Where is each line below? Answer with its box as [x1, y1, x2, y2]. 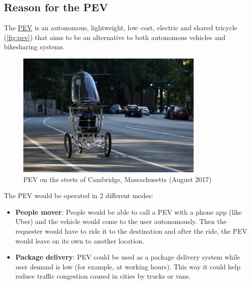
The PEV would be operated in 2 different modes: [4, 190, 153, 201]
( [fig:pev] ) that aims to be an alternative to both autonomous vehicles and [4, 32, 226, 42]
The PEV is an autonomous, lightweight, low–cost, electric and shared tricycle [4, 22, 237, 33]
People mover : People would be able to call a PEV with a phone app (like [15, 206, 242, 217]
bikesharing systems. [4, 41, 65, 52]
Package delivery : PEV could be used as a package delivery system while [15, 252, 240, 262]
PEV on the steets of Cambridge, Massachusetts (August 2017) [23, 174, 212, 184]
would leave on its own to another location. [15, 235, 144, 245]
